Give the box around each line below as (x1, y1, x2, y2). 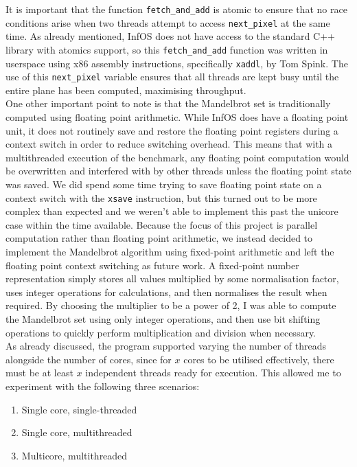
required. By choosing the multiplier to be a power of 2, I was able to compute (5, 298, 336, 312)
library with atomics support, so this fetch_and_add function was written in (5, 42, 328, 56)
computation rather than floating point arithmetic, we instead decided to (5, 231, 313, 245)
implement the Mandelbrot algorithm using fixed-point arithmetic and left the (5, 244, 334, 259)
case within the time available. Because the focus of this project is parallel (5, 217, 318, 231)
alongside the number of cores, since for (5, 352, 172, 366)
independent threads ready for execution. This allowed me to (85, 365, 341, 380)
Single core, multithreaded (21, 425, 133, 440)
